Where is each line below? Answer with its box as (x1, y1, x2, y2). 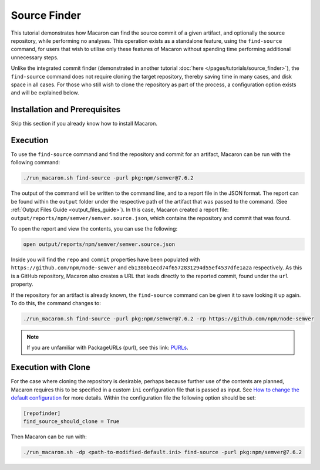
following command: (11, 159, 60, 166)
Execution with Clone (11, 363, 90, 373)
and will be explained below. (11, 89, 79, 96)
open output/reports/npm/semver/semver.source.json (23, 241, 176, 248)
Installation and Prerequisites (11, 104, 120, 114)
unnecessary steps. (11, 53, 59, 61)
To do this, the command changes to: (11, 299, 101, 306)
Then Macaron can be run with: (11, 433, 87, 440)
